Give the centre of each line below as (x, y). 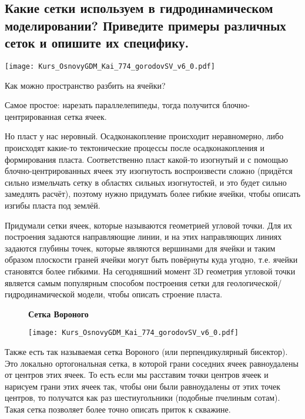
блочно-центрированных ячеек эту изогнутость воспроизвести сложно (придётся (149, 171)
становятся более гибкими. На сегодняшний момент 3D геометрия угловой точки (150, 271)
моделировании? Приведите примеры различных (145, 25)
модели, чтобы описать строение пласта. (150, 294)
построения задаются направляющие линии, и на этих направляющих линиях (143, 237)
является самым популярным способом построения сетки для (115, 282)
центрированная (33, 116)
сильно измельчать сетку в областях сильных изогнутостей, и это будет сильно (146, 182)
